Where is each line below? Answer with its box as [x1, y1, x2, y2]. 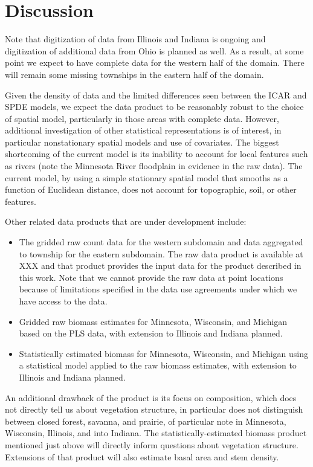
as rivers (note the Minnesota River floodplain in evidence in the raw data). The [5, 159, 303, 172]
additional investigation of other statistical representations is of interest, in [5, 124, 282, 137]
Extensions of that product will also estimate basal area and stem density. [5, 450, 279, 463]
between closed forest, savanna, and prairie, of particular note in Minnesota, [5, 414, 286, 427]
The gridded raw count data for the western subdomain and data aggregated [19, 236, 303, 248]
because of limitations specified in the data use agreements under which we [19, 283, 297, 295]
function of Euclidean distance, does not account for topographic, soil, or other [5, 183, 297, 196]
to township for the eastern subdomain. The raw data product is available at [19, 247, 303, 260]
